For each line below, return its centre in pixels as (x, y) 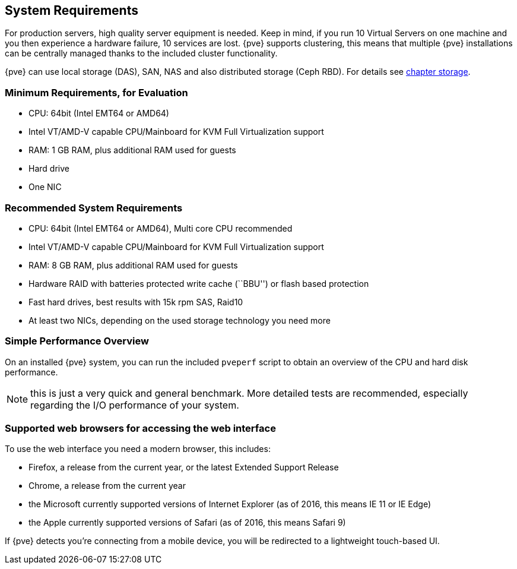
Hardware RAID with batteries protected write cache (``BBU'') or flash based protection (199, 283)
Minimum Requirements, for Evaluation (96, 92)
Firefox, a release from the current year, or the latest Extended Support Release (184, 467)
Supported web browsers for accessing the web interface (140, 429)
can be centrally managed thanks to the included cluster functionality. (141, 53)
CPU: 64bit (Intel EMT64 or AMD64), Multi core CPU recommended (161, 228)
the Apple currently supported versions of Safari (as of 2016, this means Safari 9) (187, 523)
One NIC (45, 187)
